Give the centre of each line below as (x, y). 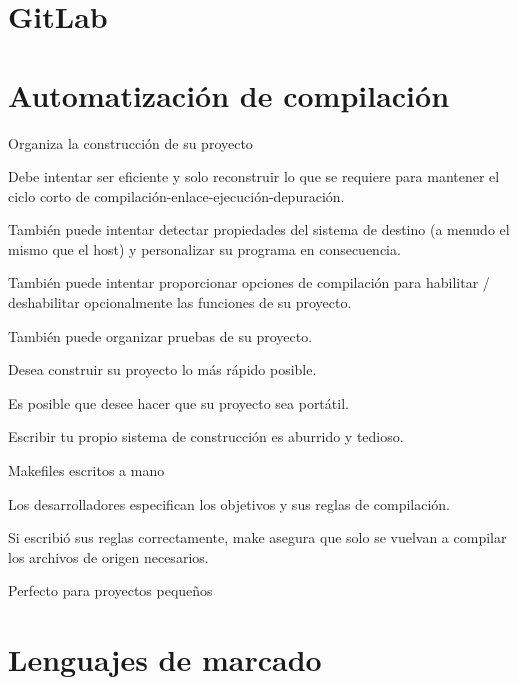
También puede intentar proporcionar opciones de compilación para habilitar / (249, 282)
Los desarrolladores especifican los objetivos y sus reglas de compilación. (229, 503)
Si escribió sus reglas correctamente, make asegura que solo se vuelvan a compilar (257, 537)
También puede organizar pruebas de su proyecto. (160, 335)
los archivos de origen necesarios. (108, 556)
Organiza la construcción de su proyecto (130, 142)
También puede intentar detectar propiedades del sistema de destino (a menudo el (259, 229)
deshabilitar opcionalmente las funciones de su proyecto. (180, 302)
